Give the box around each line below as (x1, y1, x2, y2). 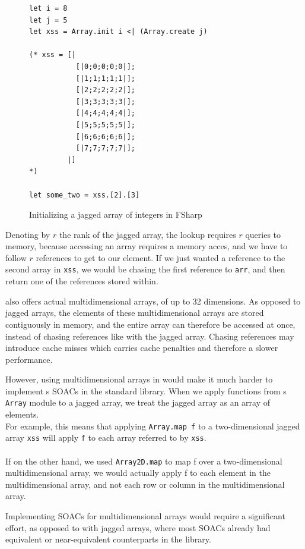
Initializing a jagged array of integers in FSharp (29, 208, 202, 221)
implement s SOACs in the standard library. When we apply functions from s (5, 384, 287, 397)
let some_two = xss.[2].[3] (29, 190, 140, 199)
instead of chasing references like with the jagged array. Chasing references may (5, 330, 294, 342)
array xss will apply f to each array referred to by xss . (5, 431, 206, 444)
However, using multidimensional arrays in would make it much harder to (5, 373, 273, 385)
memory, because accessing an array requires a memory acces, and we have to (5, 240, 288, 252)
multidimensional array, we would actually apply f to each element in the (5, 466, 271, 479)
